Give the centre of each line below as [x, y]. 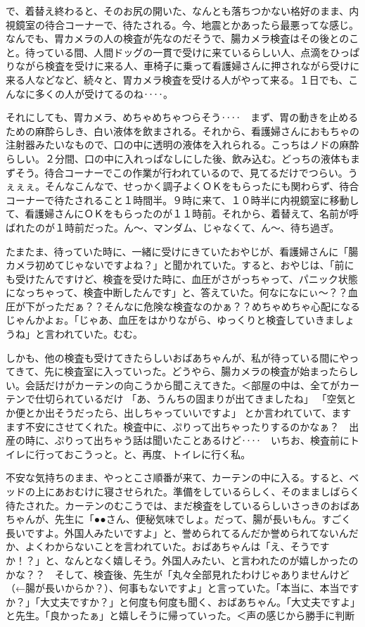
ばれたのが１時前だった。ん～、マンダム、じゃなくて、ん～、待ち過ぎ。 [173, 227]
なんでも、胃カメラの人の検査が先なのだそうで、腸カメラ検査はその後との [178, 38]
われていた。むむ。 [98, 334]
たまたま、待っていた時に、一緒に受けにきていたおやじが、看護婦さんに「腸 [182, 251]
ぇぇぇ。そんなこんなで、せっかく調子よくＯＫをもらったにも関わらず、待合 [182, 186]
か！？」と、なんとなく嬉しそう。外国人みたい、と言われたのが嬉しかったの [182, 560]
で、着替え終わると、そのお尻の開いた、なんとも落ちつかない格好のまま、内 [182, 11]
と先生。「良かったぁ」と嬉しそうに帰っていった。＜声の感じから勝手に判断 [180, 615]
